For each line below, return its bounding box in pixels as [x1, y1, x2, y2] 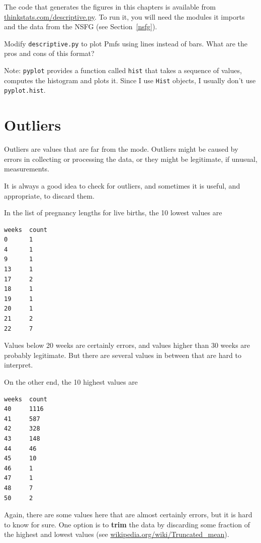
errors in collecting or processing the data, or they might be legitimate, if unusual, [4, 153, 257, 164]
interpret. [4, 359, 33, 370]
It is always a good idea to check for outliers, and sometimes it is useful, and [4, 180, 240, 191]
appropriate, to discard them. [4, 190, 95, 201]
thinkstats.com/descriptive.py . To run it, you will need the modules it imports [4, 11, 245, 22]
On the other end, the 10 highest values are [4, 377, 138, 387]
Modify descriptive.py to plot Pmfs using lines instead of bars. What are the [4, 38, 247, 48]
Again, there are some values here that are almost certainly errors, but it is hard [4, 509, 252, 520]
